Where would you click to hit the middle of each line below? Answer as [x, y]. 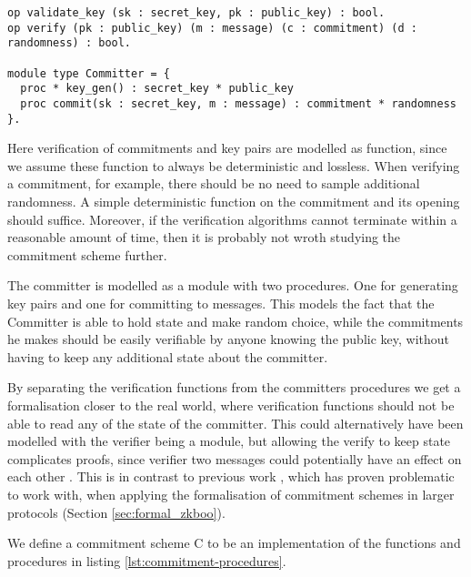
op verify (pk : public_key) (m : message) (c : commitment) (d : [213, 28]
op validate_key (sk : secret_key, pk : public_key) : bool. [196, 13]
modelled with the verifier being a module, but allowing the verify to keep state [229, 441]
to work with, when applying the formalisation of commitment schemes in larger [231, 494]
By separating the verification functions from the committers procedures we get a [234, 387]
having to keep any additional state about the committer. [168, 356]
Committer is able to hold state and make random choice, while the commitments [235, 321]
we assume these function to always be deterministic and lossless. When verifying [234, 165]
